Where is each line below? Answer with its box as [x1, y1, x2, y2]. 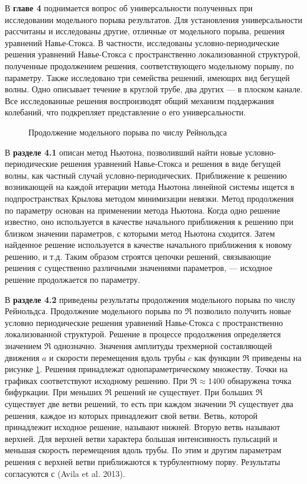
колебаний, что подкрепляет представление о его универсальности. [5, 106, 246, 118]
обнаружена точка [227, 374, 292, 386]
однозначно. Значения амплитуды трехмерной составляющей [53, 340, 272, 352]
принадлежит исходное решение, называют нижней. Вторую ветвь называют [5, 421, 280, 433]
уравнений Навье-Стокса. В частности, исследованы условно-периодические [5, 36, 280, 49]
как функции [194, 351, 240, 363]
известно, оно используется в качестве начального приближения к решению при [5, 215, 293, 228]
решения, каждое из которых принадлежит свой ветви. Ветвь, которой [5, 409, 258, 421]
